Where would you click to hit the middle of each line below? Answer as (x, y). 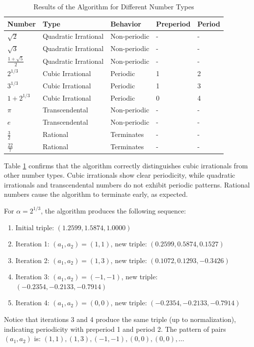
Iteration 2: (32, 260)
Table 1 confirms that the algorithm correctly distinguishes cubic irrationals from (126, 165)
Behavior (126, 23)
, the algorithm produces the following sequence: (114, 210)
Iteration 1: (32, 244)
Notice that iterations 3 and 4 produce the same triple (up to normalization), (120, 319)
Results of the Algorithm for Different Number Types (114, 6)
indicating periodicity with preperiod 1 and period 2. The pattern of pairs (115, 329)
